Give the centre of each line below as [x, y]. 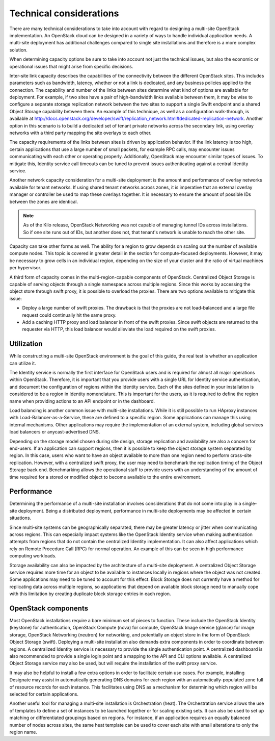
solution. [19, 50]
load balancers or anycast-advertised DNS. [55, 432]
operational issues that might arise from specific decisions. [71, 66]
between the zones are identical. [44, 201]
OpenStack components [49, 608]
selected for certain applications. [44, 694]
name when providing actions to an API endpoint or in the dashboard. [82, 401]
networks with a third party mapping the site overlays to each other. [80, 133]
